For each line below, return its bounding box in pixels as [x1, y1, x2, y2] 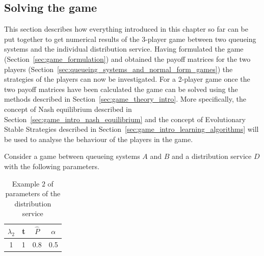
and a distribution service [172, 151, 252, 161]
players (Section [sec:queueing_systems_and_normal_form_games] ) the [4, 63, 233, 74]
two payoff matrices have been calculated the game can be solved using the [4, 83, 238, 94]
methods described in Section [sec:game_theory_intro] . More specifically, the [4, 94, 246, 104]
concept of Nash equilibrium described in [4, 103, 132, 114]
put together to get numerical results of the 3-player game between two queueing [4, 33, 256, 44]
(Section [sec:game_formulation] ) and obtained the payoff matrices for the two [4, 53, 251, 64]
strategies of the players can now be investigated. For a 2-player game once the [4, 74, 250, 84]
